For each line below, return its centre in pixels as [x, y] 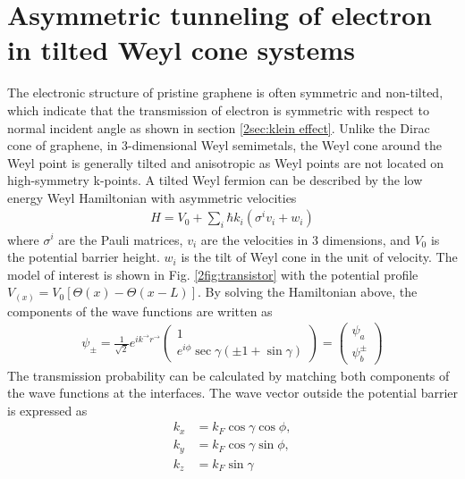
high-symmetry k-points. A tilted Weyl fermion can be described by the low [215, 180]
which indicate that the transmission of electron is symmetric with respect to [218, 109]
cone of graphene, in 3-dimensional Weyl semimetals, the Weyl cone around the [225, 145]
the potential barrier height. [84, 257]
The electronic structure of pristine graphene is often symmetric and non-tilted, [225, 92]
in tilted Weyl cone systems [181, 50]
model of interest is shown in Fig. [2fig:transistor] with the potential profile [213, 274]
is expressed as [47, 410]
